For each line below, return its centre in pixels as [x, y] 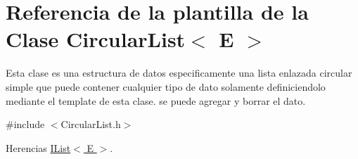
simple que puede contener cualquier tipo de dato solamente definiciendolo [166, 86]
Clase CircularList [96, 39]
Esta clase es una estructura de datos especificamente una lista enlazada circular [179, 73]
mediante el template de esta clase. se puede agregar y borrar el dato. [156, 100]
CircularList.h [91, 124]
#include [25, 124]
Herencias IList [38, 147]
